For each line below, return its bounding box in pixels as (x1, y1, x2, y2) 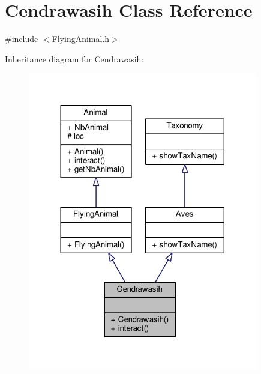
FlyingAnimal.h (52, 32, 110, 45)
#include (5, 32, 38, 45)
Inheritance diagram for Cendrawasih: (5, 52, 144, 65)
